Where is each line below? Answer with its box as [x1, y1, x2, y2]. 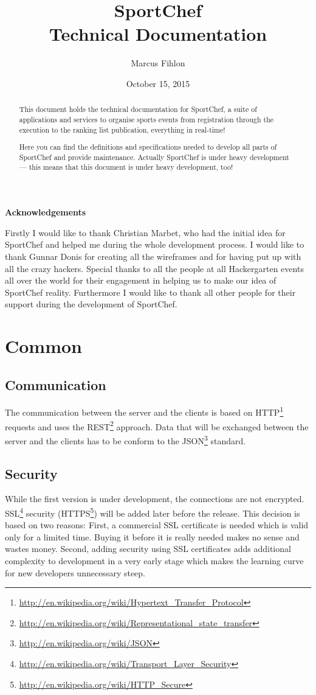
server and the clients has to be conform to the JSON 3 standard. [5, 432, 246, 447]
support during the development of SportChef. [5, 298, 177, 310]
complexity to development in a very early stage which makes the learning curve [5, 554, 304, 567]
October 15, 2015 [126, 77, 190, 89]
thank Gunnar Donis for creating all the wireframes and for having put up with [5, 250, 301, 262]
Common [5, 334, 83, 358]
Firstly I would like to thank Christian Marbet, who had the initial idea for [5, 226, 286, 239]
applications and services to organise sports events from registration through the [19, 114, 274, 124]
